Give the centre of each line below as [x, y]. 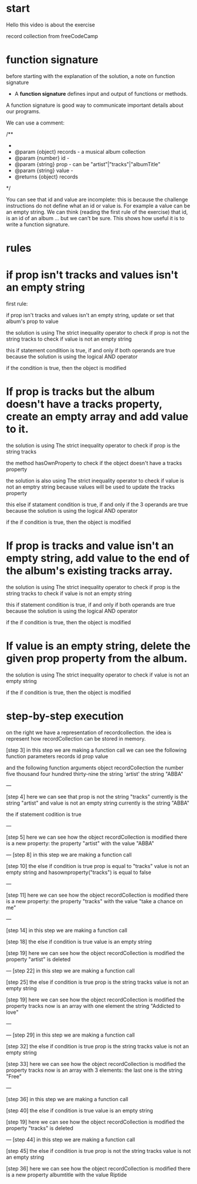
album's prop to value [32, 321]
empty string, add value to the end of [98, 558]
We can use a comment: [35, 123]
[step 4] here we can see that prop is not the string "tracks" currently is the [97, 796]
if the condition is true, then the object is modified [66, 368]
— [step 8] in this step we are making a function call [69, 855]
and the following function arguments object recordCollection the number [95, 768]
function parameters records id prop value [57, 756]
